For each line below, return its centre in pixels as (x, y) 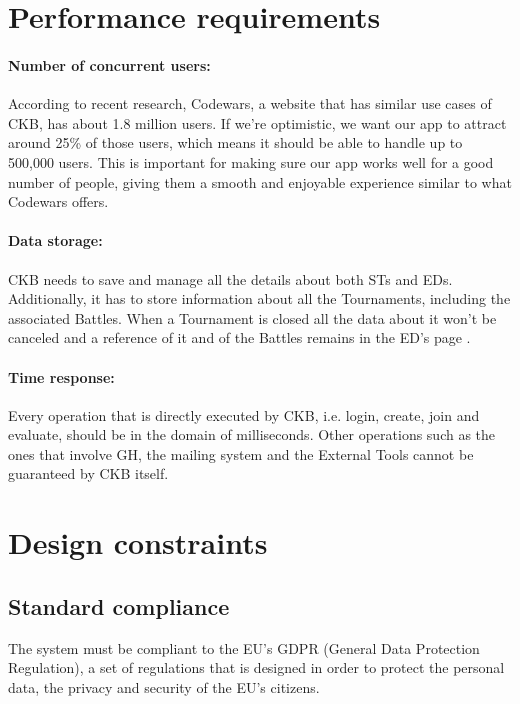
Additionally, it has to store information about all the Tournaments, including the (259, 298)
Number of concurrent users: (109, 64)
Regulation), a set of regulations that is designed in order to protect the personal (256, 667)
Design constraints (138, 542)
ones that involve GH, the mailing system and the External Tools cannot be (241, 453)
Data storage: (55, 240)
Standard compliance (119, 605)
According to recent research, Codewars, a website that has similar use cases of (250, 103)
